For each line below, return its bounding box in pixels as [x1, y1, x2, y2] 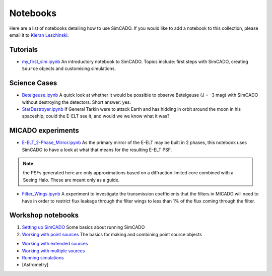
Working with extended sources [22, 241, 88, 247]
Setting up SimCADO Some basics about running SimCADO [22, 224, 145, 230]
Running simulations [22, 255, 64, 261]
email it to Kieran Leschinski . [9, 32, 69, 38]
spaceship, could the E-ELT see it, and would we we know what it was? [22, 113, 170, 119]
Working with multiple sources [22, 247, 85, 254]
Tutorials [9, 45, 38, 54]
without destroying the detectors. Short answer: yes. [22, 99, 131, 105]
